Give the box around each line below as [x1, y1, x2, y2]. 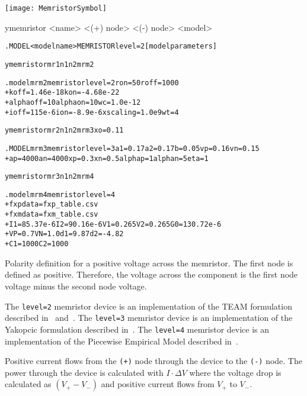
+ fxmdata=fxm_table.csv [5, 210, 98, 219]
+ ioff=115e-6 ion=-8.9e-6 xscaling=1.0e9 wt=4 [5, 108, 179, 117]
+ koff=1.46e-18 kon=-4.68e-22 [5, 88, 120, 97]
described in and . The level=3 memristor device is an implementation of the [5, 311, 293, 324]
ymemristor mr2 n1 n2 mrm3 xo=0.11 [5, 126, 124, 135]
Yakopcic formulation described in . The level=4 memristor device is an [5, 323, 270, 335]
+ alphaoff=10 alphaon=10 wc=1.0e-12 [5, 98, 141, 107]
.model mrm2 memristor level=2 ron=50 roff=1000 [5, 78, 179, 87]
